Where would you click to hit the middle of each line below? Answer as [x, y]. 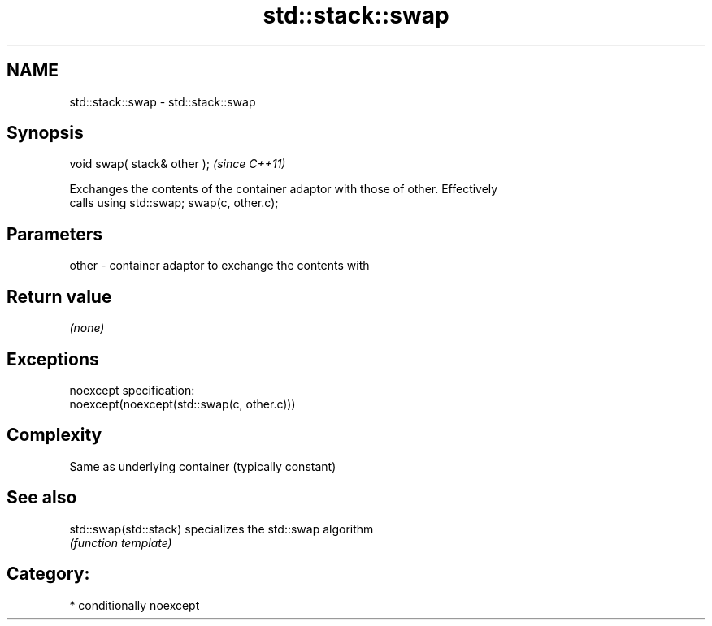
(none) [87, 328]
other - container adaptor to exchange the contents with [219, 266]
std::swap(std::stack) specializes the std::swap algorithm [221, 529]
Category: [48, 574]
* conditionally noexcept [135, 605]
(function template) [121, 542]
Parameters [54, 234]
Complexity [54, 435]
